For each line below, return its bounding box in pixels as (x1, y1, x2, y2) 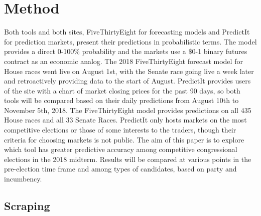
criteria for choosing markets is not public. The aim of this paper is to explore (4, 134, 244, 144)
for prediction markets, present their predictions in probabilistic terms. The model (4, 36, 257, 46)
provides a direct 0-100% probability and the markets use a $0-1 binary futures (4, 46, 247, 56)
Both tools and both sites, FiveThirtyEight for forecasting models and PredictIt (4, 26, 250, 37)
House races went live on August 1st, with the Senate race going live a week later (4, 65, 254, 76)
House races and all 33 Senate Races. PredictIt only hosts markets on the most (4, 114, 247, 125)
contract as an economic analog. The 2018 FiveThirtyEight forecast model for (4, 55, 243, 66)
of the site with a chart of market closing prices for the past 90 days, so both (4, 85, 240, 95)
